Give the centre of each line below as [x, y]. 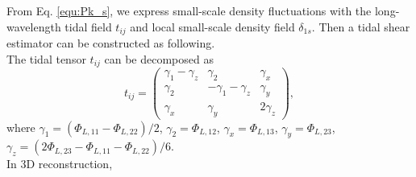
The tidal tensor [46, 58]
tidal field [88, 26]
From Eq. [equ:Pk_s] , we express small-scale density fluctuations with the [189, 10]
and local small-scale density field [212, 26]
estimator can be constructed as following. [111, 43]
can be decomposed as [159, 58]
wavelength [34, 26]
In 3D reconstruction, [60, 164]
